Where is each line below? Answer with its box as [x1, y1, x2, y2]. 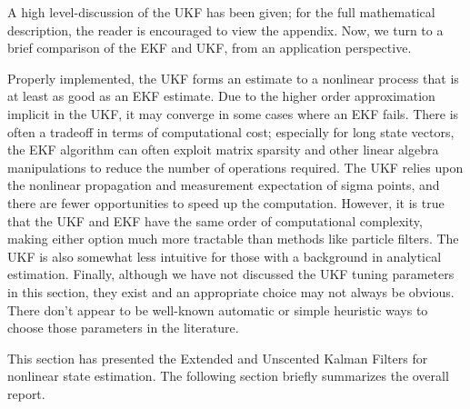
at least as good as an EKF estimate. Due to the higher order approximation [7, 86, 435, 105]
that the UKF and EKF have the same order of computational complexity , [7, 211, 423, 230]
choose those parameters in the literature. [7, 318, 239, 337]
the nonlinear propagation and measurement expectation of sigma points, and [7, 175, 440, 195]
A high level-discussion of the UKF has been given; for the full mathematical [7, 3, 435, 21]
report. [7, 384, 45, 403]
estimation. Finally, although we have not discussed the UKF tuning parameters [7, 264, 455, 284]
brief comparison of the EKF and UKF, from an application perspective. [7, 38, 412, 57]
